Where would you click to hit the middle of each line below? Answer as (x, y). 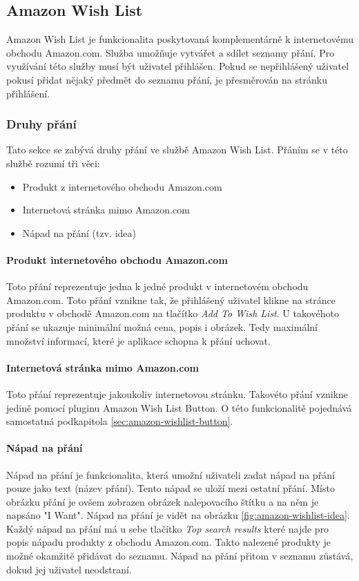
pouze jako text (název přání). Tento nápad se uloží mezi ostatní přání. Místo (171, 488)
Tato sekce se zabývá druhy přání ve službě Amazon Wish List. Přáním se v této (177, 150)
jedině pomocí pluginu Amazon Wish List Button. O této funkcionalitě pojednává (179, 407)
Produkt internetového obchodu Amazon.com (117, 259)
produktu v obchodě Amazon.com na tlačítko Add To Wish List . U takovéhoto (173, 313)
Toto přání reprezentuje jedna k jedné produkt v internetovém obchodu (157, 286)
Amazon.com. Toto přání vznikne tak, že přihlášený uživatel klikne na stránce (171, 299)
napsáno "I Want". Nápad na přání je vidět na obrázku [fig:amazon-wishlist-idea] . (178, 515)
